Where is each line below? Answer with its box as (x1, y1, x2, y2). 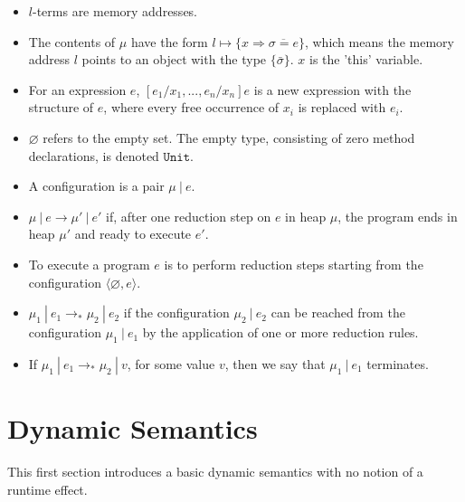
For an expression (28, 80, 127, 99)
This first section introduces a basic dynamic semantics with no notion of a (7, 462, 423, 481)
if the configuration (123, 303, 230, 322)
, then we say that (224, 354, 326, 373)
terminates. (366, 354, 429, 373)
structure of (28, 98, 94, 117)
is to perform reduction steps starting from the (164, 254, 423, 273)
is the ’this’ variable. (309, 50, 423, 69)
